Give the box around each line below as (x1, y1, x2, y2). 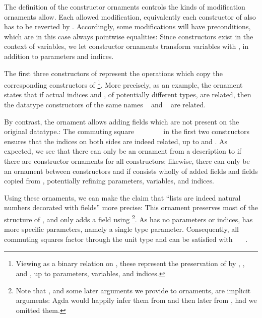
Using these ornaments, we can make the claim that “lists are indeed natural (4, 192, 241, 203)
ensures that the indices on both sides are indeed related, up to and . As (4, 136, 228, 146)
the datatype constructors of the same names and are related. (4, 99, 206, 109)
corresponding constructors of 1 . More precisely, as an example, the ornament (4, 78, 243, 90)
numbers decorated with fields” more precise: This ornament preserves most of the (4, 202, 258, 213)
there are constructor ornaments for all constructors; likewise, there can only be (4, 155, 250, 166)
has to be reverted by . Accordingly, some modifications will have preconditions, (4, 21, 251, 32)
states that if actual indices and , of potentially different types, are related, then (4, 89, 251, 100)
